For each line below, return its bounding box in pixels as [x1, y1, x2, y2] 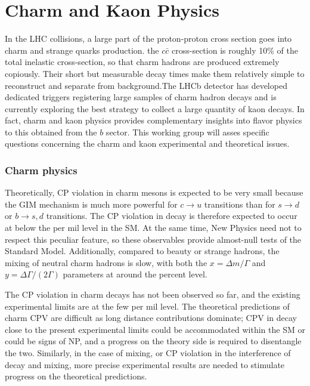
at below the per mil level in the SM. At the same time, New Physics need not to [5, 221, 302, 234]
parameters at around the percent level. [63, 268, 207, 280]
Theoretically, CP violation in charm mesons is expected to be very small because [5, 186, 303, 199]
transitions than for [204, 197, 275, 210]
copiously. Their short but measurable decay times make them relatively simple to [5, 67, 305, 79]
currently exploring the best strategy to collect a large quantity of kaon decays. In [5, 102, 305, 115]
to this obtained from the [5, 125, 97, 138]
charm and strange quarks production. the [5, 44, 159, 56]
